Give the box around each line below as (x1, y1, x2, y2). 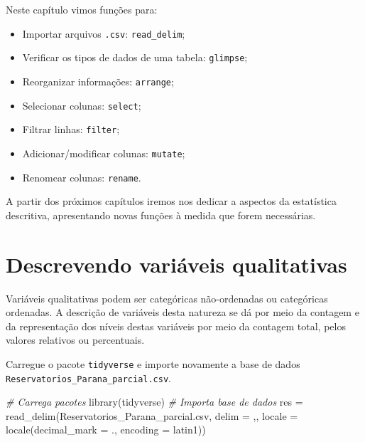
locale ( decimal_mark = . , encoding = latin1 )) (6, 422, 206, 437)
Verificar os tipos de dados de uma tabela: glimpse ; (22, 50, 248, 65)
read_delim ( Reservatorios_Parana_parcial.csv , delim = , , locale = (6, 408, 298, 423)
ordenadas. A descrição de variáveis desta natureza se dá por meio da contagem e (6, 305, 359, 320)
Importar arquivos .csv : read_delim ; (22, 26, 185, 41)
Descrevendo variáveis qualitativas (6, 249, 347, 278)
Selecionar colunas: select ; (22, 98, 141, 112)
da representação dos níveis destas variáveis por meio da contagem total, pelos (6, 318, 346, 333)
